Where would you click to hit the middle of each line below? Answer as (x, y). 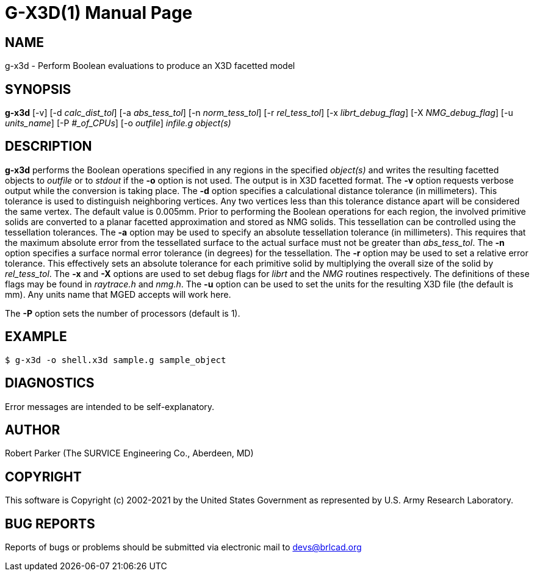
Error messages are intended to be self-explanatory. (110, 406)
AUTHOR (33, 430)
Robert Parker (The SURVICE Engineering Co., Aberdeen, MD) (129, 453)
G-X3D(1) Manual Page (99, 13)
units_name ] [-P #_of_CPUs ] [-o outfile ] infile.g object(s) (118, 123)
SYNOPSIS (38, 89)
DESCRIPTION (49, 146)
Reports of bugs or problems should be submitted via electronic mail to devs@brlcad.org (183, 547)
